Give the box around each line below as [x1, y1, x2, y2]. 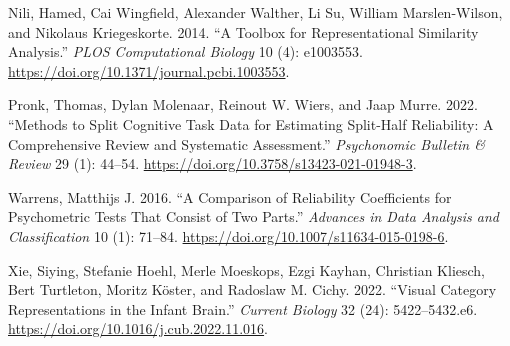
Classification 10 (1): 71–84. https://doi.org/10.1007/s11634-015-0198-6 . [8, 225, 449, 246]
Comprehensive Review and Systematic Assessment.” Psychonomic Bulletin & [8, 133, 485, 154]
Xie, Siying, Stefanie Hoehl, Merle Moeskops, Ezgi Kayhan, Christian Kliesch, [8, 259, 486, 280]
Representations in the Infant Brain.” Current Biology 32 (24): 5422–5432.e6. [8, 298, 478, 319]
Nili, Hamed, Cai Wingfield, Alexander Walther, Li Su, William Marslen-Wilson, [8, 2, 503, 22]
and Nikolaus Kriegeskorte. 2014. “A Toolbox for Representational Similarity [8, 21, 479, 42]
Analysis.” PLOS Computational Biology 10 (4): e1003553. [8, 41, 363, 62]
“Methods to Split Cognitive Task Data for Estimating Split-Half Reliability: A [8, 113, 494, 134]
